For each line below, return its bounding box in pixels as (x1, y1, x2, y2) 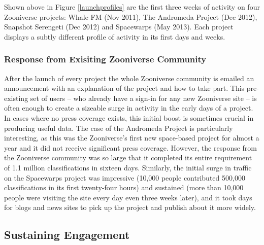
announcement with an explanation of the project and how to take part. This (4, 83, 245, 93)
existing (4, 92, 28, 103)
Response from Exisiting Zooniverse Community (4, 53, 207, 65)
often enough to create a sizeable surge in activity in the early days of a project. (4, 102, 253, 113)
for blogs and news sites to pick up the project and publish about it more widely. (4, 202, 256, 213)
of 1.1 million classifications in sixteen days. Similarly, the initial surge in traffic (4, 162, 252, 172)
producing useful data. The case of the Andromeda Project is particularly (4, 122, 233, 133)
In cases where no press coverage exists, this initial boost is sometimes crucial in (4, 112, 254, 123)
